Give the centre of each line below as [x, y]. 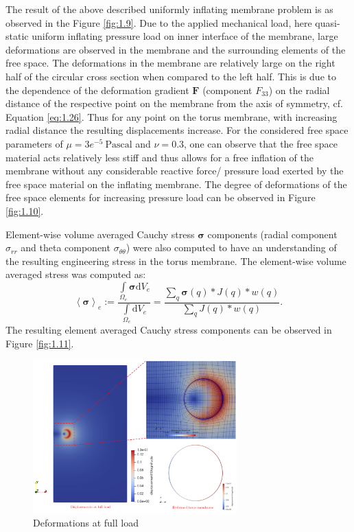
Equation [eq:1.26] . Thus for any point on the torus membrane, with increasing [172, 116]
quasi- [328, 22]
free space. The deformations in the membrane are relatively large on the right [170, 63]
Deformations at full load [86, 522]
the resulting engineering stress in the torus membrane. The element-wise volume [176, 261]
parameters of [34, 143]
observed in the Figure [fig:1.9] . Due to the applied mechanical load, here [159, 22]
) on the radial [299, 90]
